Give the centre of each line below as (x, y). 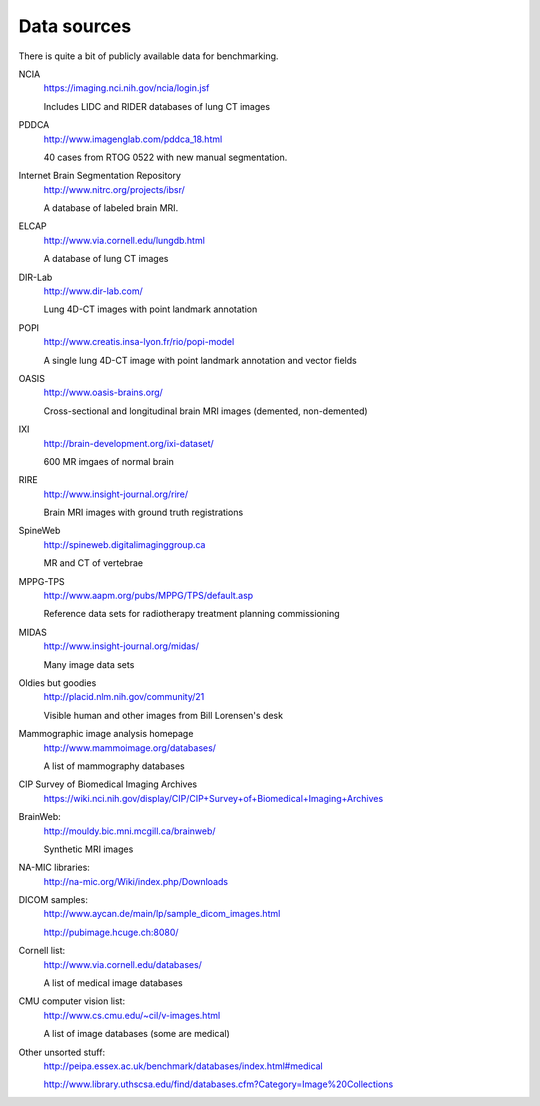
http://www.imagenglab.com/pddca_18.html (133, 139)
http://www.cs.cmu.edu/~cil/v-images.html (132, 1015)
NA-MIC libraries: (54, 867)
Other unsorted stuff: (61, 1052)
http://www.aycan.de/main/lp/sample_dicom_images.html (162, 914)
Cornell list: (42, 951)
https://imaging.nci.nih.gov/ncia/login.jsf (126, 88)
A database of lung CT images (106, 259)
